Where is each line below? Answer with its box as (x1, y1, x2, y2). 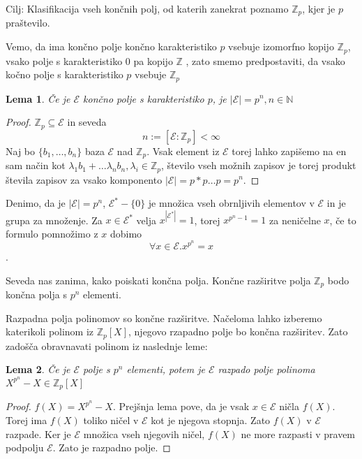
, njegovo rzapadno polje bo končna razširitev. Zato (128, 324, 348, 339)
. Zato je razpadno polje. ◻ (52, 440, 171, 455)
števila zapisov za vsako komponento (6, 172, 163, 187)
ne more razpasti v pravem (241, 426, 356, 441)
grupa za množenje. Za (6, 212, 103, 227)
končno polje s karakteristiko (83, 91, 204, 105)
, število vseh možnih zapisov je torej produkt (160, 158, 356, 173)
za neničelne (269, 212, 321, 227)
